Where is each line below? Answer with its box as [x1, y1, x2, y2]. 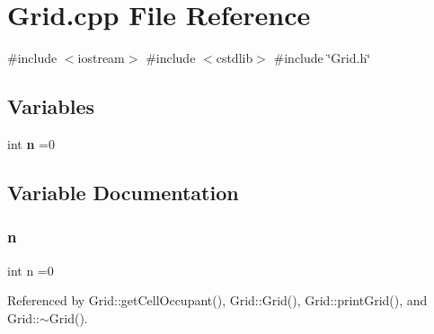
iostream [77, 48, 125, 67]
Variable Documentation [7, 178, 239, 206]
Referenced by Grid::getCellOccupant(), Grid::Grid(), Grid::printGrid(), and [7, 291, 428, 310]
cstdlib [216, 48, 253, 67]
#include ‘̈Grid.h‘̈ [273, 48, 371, 67]
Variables [7, 92, 95, 120]
